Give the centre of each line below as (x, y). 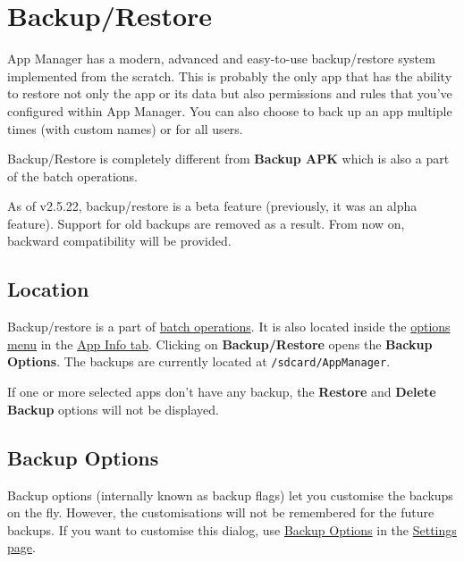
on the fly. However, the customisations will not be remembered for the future (221, 512)
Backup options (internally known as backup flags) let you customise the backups (230, 495)
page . (21, 547)
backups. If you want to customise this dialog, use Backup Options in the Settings (232, 529)
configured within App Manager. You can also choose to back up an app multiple (230, 110)
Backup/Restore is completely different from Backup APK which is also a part (228, 159)
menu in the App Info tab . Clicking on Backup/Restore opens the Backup (220, 344)
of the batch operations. (72, 176)
